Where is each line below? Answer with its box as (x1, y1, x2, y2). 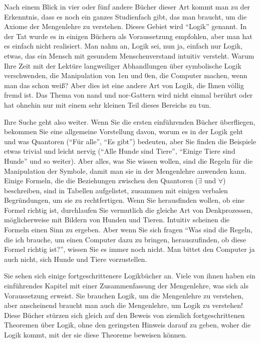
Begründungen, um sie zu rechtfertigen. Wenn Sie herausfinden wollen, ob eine (4, 195, 245, 205)
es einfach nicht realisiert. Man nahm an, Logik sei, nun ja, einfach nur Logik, (4, 41, 242, 51)
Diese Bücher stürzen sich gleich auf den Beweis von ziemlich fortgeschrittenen (4, 309, 245, 320)
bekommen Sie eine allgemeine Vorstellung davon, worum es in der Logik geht (4, 126, 243, 137)
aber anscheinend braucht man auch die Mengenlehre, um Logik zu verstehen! (4, 300, 243, 310)
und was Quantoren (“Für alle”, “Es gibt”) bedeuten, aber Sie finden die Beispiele (4, 136, 256, 146)
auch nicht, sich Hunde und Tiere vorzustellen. (4, 253, 147, 264)
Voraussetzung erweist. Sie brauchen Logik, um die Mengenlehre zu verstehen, (4, 290, 244, 300)
